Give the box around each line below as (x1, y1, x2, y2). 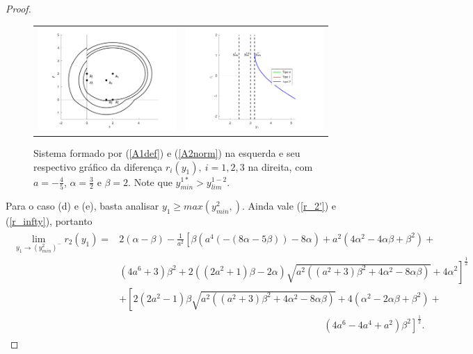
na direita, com (248, 159, 313, 174)
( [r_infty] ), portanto (6, 214, 93, 228)
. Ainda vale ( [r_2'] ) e (242, 199, 337, 213)
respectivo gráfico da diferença (33, 159, 163, 174)
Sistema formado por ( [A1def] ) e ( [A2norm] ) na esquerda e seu (33, 145, 300, 160)
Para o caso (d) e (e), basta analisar (6, 199, 159, 213)
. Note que (128, 174, 173, 189)
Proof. (6, 1, 31, 15)
